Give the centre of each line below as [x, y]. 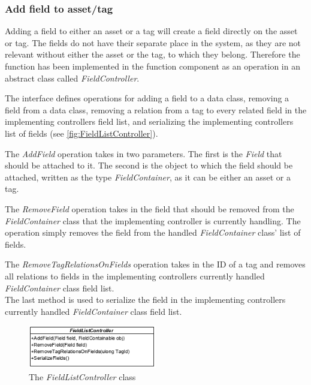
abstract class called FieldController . [72, 78]
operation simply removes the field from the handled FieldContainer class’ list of [153, 232]
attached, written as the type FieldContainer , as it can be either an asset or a [148, 177]
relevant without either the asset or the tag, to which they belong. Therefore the [153, 54]
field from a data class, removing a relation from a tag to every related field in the [156, 109]
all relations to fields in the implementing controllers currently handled [135, 276]
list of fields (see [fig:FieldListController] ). [81, 133]
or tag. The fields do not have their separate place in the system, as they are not [153, 42]
